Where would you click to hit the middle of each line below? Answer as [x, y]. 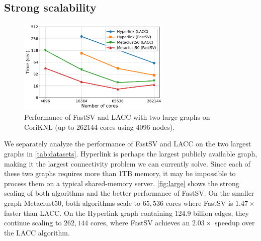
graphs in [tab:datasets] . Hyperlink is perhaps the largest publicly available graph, [131, 154]
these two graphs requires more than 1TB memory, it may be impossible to [120, 173]
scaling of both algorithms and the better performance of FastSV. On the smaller [129, 193]
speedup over [235, 223]
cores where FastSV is [199, 203]
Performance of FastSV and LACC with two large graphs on [117, 117]
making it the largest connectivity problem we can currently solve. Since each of [127, 163]
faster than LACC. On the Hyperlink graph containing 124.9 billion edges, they [127, 213]
